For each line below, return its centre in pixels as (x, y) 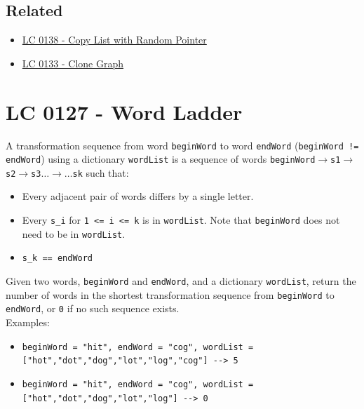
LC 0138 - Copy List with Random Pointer (114, 40)
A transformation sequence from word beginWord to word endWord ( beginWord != (182, 145)
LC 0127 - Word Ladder (124, 111)
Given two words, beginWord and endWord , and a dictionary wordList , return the (181, 281)
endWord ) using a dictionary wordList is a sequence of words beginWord (161, 159)
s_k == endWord (58, 259)
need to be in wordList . (74, 233)
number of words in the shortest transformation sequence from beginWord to (170, 294)
